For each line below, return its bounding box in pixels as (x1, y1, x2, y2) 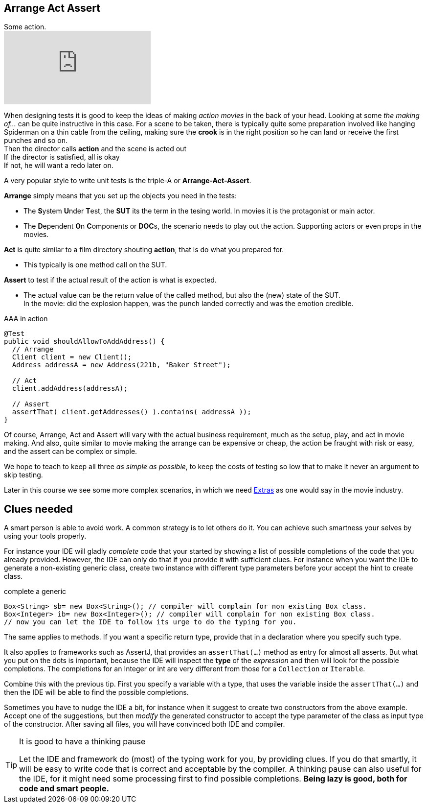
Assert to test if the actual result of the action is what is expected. (4, 276, 217, 285)
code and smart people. (19, 783, 109, 794)
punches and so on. (4, 136, 67, 145)
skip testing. (4, 471, 43, 479)
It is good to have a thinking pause (19, 736, 146, 747)
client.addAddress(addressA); (12, 384, 128, 393)
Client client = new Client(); (12, 353, 132, 361)
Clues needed (4, 502, 73, 515)
